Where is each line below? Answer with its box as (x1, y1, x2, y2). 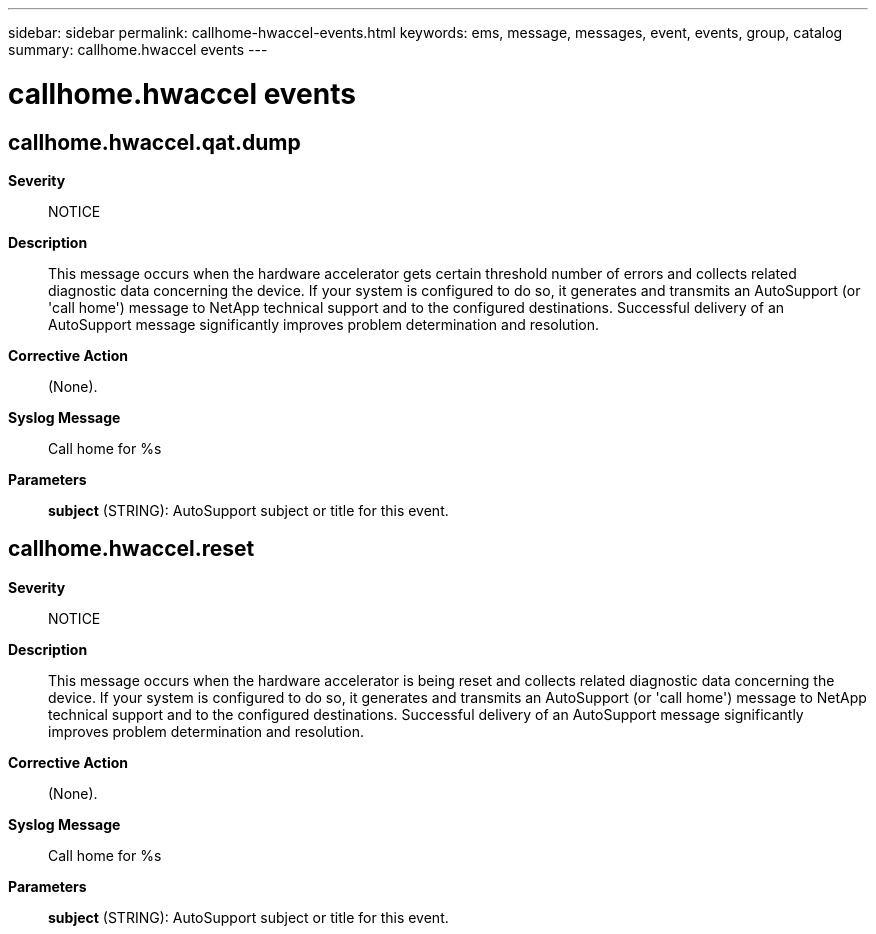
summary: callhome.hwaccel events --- (8, 41, 268, 58)
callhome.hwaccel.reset (8, 536, 255, 562)
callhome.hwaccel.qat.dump (8, 129, 301, 155)
